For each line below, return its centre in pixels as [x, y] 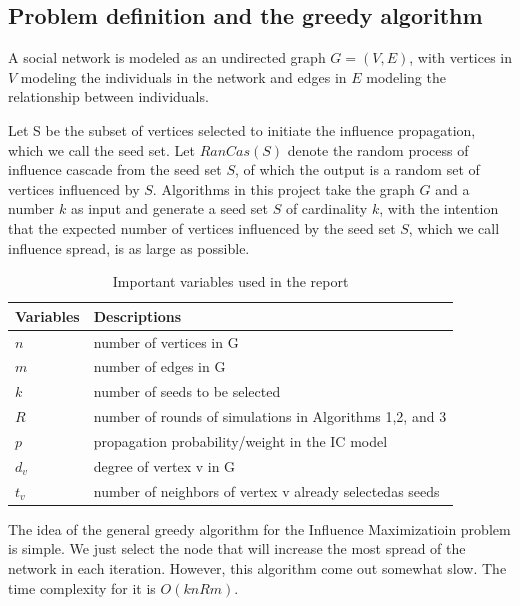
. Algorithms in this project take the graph [283, 188]
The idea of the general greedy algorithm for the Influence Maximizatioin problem [259, 528]
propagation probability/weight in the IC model [240, 440]
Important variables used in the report [230, 281]
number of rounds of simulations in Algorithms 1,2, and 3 [270, 416]
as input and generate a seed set [169, 208]
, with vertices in [461, 57]
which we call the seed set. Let [101, 149]
